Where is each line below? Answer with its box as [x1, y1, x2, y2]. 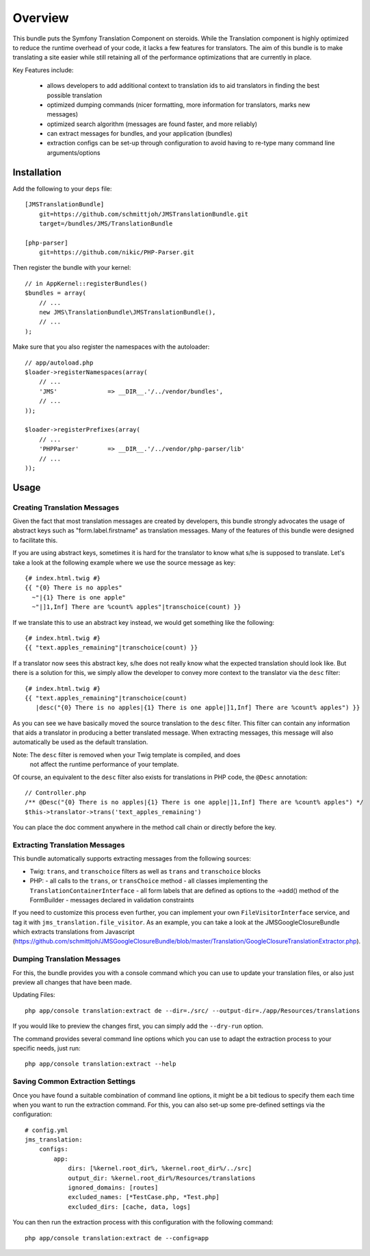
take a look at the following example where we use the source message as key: [12, 558, 236, 567]
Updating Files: [12, 991, 55, 999]
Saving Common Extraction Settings [12, 1076, 136, 1086]
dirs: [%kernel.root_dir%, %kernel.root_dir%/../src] [68, 1165, 252, 1172]
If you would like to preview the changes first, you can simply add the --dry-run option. [12, 1022, 263, 1031]
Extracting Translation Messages [12, 840, 125, 850]
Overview [12, 10, 69, 25]
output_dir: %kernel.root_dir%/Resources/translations [68, 1174, 256, 1182]
